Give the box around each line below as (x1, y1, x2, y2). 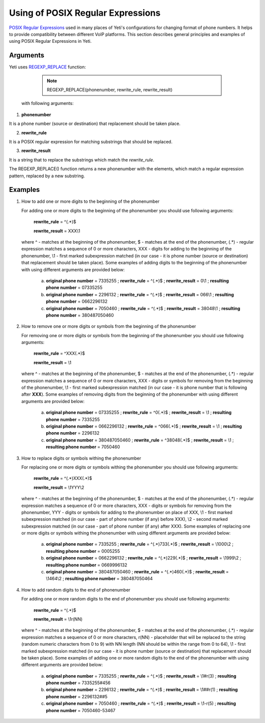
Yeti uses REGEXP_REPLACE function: (9, 64, 86, 70)
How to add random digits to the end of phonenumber (21, 587, 131, 593)
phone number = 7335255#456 (46, 680, 111, 686)
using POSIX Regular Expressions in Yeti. (9, 38, 92, 44)
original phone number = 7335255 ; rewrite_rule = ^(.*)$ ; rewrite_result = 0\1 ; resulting (46, 278, 229, 283)
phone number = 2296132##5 (46, 693, 108, 699)
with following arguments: (21, 100, 74, 106)
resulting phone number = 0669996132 (46, 562, 128, 568)
